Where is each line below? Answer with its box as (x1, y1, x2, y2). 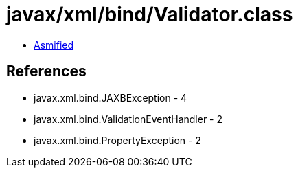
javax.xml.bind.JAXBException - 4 (34, 91, 187, 104)
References (6, 62, 87, 80)
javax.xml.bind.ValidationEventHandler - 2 (34, 113, 223, 125)
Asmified (34, 38, 74, 51)
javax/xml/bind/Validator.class (6, 3, 293, 26)
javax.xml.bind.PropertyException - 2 (34, 134, 201, 146)
